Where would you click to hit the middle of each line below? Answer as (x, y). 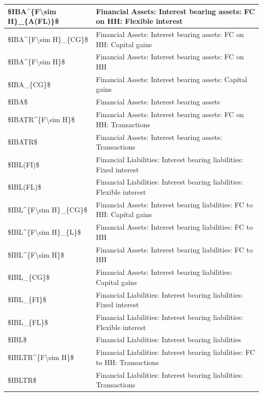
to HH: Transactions (127, 362)
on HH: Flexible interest (139, 21)
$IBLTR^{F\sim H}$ (41, 357)
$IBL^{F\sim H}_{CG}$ (48, 209)
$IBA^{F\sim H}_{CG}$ (48, 39)
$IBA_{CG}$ (29, 84)
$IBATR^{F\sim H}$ (41, 119)
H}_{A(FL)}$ (33, 21)
